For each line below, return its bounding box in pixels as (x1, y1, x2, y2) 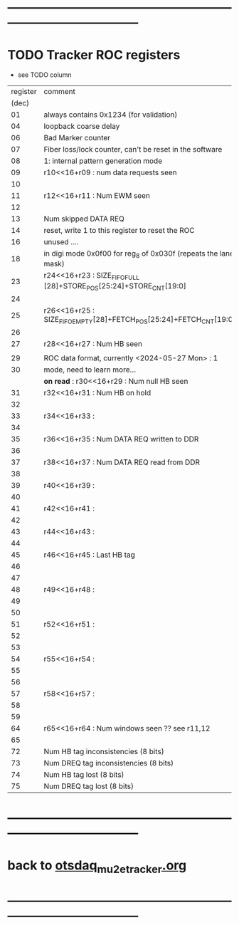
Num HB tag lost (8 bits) (43, 769, 124, 779)
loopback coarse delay (43, 121, 120, 131)
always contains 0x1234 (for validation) (43, 110, 178, 120)
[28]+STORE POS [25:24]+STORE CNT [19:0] (43, 281, 186, 292)
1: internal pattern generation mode (43, 156, 162, 166)
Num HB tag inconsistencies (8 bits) (43, 746, 165, 756)
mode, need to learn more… (43, 365, 137, 375)
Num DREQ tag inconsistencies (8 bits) (43, 758, 174, 768)
